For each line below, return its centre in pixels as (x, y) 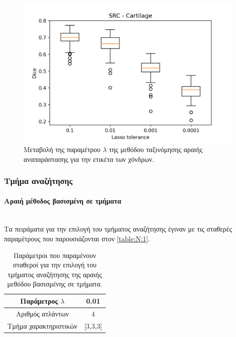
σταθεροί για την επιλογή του (55, 265)
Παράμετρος (39, 300)
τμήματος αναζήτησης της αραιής (55, 274)
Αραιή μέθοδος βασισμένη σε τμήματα (63, 200)
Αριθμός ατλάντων (42, 313)
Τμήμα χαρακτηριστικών (43, 325)
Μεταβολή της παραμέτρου (62, 149)
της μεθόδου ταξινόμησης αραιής (156, 149)
